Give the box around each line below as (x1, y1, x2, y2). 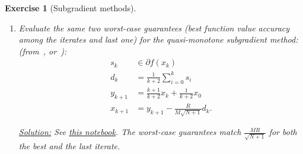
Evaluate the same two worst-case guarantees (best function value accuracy (18, 21, 290, 34)
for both (269, 126, 297, 138)
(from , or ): (18, 44, 67, 57)
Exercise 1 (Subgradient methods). (5, 2, 136, 14)
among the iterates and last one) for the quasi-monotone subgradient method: (18, 33, 298, 46)
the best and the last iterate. (18, 139, 120, 152)
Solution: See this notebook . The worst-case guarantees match (18, 126, 241, 138)
